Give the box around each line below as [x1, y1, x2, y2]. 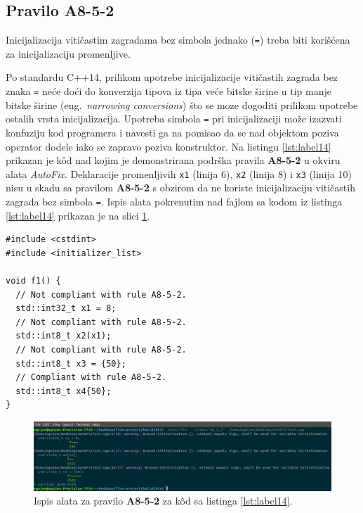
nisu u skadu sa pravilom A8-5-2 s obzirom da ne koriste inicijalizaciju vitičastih [6, 180, 355, 195]
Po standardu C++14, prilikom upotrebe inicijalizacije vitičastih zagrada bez [6, 70, 338, 84]
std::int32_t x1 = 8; [15, 303, 117, 314]
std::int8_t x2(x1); [15, 331, 112, 341]
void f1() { [6, 276, 61, 286]
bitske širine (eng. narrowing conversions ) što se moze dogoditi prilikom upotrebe [6, 97, 358, 112]
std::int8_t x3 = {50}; [15, 358, 126, 369]
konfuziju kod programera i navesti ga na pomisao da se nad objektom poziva [6, 125, 339, 139]
